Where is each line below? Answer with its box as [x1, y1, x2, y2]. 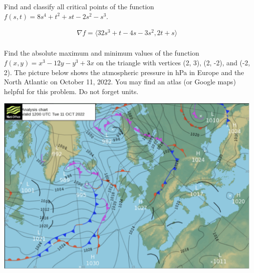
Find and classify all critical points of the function [4, 1, 154, 11]
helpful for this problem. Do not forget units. [4, 86, 139, 96]
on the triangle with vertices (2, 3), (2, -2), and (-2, [96, 57, 250, 67]
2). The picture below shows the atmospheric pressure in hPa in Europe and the [4, 67, 244, 77]
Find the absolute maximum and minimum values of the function [4, 48, 199, 58]
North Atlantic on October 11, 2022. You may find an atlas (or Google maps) [4, 77, 236, 87]
